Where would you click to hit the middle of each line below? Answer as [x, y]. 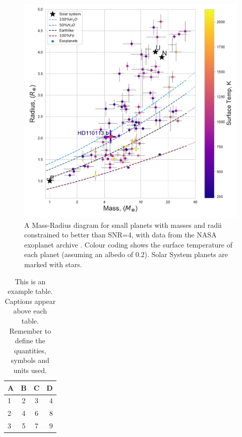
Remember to [30, 330]
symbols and [30, 360]
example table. [30, 291]
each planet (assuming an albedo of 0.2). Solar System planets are [126, 254]
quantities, [30, 350]
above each [30, 311]
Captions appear [30, 301]
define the [30, 340]
